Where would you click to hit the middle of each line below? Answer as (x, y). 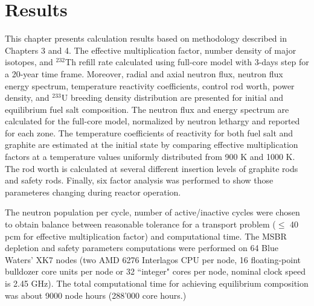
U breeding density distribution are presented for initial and (172, 97)
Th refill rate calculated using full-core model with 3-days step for (187, 62)
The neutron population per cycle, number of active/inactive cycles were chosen (152, 212)
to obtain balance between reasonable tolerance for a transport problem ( (140, 224)
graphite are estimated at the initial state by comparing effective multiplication (152, 145)
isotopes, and (29, 62)
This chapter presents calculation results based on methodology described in (146, 38)
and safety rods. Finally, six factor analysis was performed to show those (139, 180)
